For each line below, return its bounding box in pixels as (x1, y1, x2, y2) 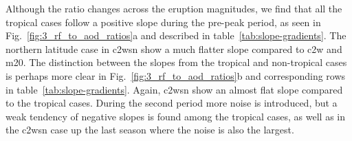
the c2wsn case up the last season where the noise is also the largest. (5, 122, 294, 137)
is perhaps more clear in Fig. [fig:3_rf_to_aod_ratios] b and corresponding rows (5, 68, 346, 83)
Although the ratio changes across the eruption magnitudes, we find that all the (5, 1, 342, 15)
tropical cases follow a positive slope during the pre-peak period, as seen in (5, 14, 321, 29)
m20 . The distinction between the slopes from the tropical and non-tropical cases (5, 55, 347, 69)
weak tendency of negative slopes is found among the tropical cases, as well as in (5, 109, 346, 123)
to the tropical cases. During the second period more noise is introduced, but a (5, 96, 338, 110)
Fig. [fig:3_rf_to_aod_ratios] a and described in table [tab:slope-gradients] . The (5, 28, 346, 43)
